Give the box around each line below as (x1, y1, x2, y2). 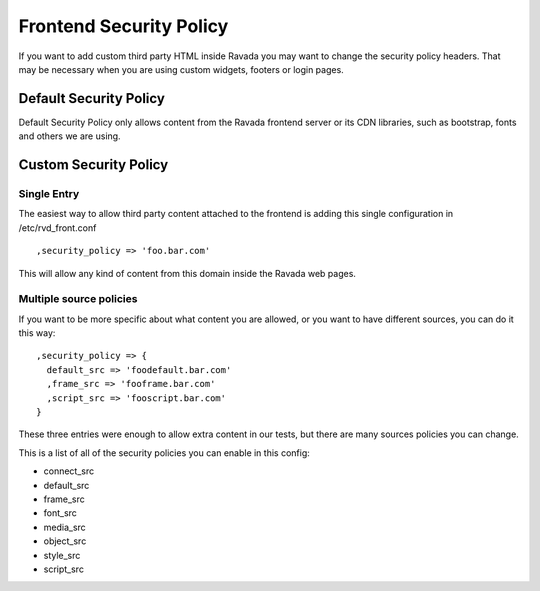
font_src (43, 507, 77, 519)
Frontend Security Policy (18, 15, 229, 37)
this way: (18, 327, 56, 339)
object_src (43, 535, 87, 547)
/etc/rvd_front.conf (18, 221, 97, 234)
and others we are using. (18, 130, 121, 142)
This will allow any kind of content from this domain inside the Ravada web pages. (18, 267, 357, 279)
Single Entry (18, 187, 80, 201)
